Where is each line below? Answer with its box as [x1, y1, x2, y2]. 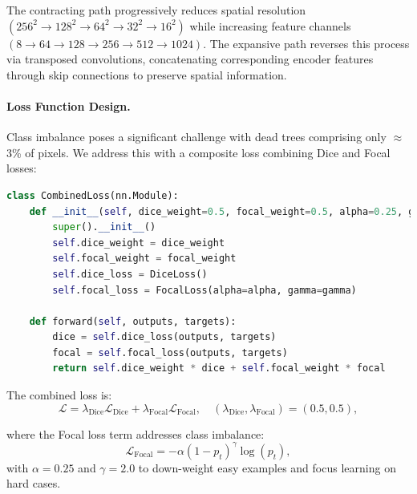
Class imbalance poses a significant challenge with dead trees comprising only [6, 128, 387, 145]
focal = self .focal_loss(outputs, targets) [52, 346, 288, 358]
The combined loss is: [6, 387, 112, 403]
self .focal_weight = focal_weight [52, 253, 237, 265]
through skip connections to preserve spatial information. [6, 66, 287, 83]
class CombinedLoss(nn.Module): [6, 189, 179, 201]
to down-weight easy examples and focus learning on [138, 459, 396, 476]
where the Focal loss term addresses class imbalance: [6, 425, 265, 442]
